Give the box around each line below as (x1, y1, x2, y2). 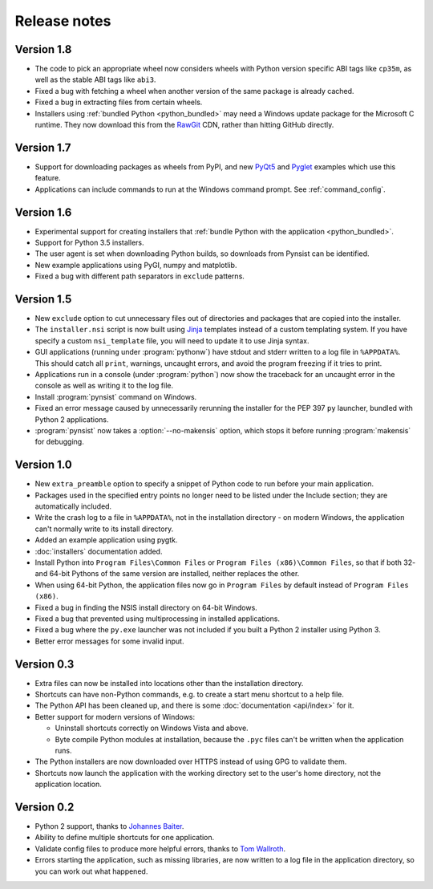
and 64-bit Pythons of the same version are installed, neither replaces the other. (34, 569, 300, 578)
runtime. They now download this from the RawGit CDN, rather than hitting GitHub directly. (34, 120, 334, 130)
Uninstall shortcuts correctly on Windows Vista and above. (55, 723, 249, 733)
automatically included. (34, 501, 112, 511)
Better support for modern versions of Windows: (34, 712, 196, 721)
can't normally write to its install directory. (34, 524, 174, 534)
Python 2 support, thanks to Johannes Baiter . (34, 822, 184, 831)
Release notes (14, 12, 111, 30)
